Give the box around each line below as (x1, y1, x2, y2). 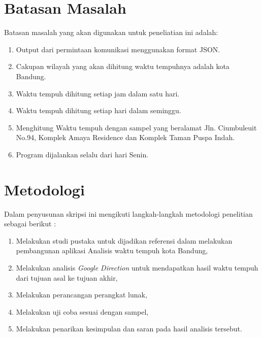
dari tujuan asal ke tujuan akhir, (16, 272, 118, 283)
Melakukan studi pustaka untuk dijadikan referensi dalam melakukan (16, 235, 233, 246)
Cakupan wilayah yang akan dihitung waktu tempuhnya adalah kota (16, 61, 230, 72)
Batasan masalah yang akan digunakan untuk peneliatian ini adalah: (4, 27, 218, 38)
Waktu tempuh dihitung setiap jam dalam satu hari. (16, 88, 180, 98)
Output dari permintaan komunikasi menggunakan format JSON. (16, 44, 220, 54)
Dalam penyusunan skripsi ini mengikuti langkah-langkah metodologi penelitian (4, 208, 253, 219)
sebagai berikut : (4, 218, 56, 229)
